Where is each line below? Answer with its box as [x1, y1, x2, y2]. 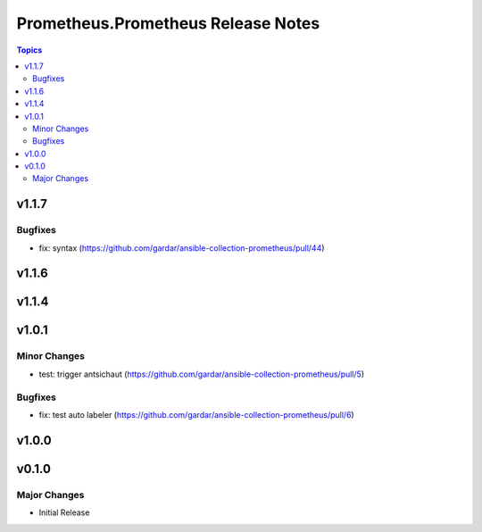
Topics [16, 45, 43, 55]
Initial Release [38, 507, 90, 518]
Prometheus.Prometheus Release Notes [16, 13, 320, 33]
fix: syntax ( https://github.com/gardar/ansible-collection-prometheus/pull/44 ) [38, 242, 325, 254]
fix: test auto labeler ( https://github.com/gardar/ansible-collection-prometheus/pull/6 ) [38, 409, 354, 420]
